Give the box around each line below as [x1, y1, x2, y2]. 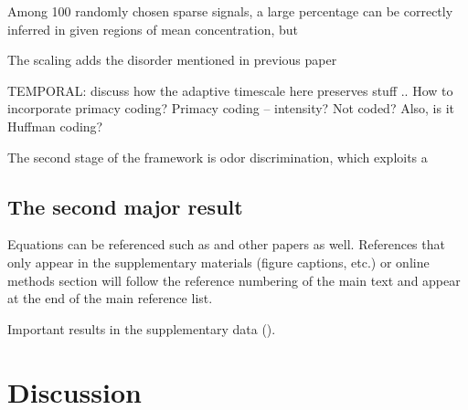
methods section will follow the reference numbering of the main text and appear [7, 270, 461, 289]
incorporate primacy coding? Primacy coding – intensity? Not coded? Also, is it [7, 99, 455, 118]
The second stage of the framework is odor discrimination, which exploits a [7, 147, 428, 166]
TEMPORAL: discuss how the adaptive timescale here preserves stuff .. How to [7, 80, 453, 100]
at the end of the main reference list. [7, 289, 213, 308]
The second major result [7, 192, 243, 220]
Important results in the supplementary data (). [7, 319, 276, 338]
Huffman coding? [7, 116, 103, 135]
